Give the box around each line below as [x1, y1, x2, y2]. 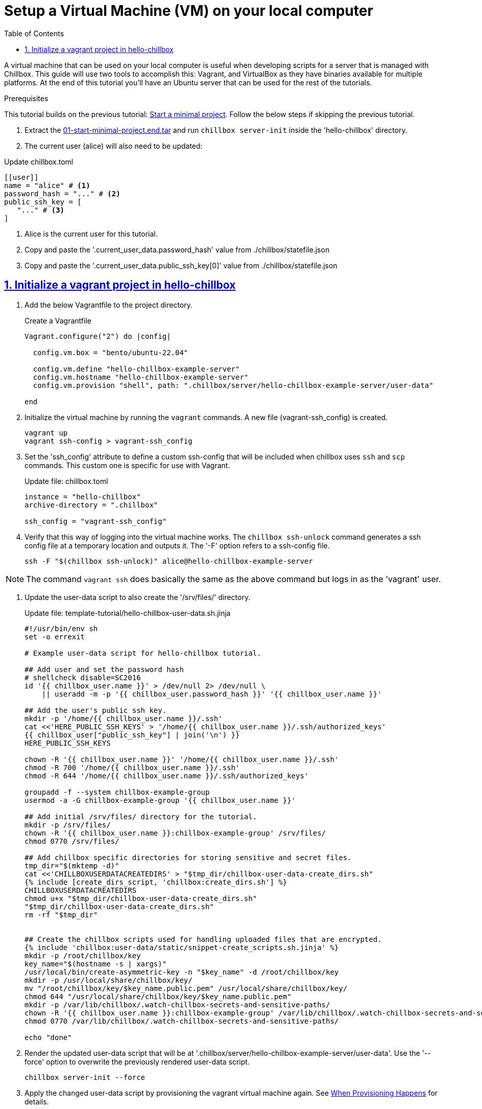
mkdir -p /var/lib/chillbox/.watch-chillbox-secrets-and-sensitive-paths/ [25, 1000, 330, 1009]
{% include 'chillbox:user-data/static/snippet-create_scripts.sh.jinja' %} [25, 943, 339, 952]
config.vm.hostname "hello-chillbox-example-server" [33, 373, 249, 381]
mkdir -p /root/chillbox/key [25, 951, 141, 960]
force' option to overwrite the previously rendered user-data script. [25, 1057, 250, 1066]
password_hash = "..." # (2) [4, 189, 120, 198]
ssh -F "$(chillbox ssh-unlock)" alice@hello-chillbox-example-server [25, 557, 313, 565]
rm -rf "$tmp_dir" [25, 910, 98, 919]
